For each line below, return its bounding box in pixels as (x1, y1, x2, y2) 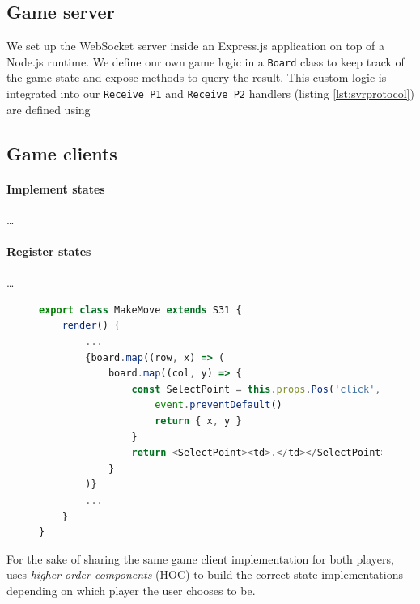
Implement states (6, 180, 105, 197)
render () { (62, 320, 121, 332)
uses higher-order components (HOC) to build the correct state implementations (6, 566, 403, 583)
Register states (6, 243, 91, 260)
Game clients (6, 140, 117, 165)
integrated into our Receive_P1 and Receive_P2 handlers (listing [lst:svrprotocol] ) (6, 85, 414, 102)
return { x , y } (155, 415, 242, 427)
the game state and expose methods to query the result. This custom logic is (6, 69, 387, 86)
